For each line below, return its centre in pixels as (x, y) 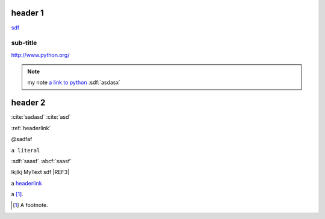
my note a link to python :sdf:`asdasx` (74, 82)
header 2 (28, 103)
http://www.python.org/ (40, 55)
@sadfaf (22, 139)
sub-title (24, 43)
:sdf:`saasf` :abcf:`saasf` (42, 161)
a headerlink (26, 183)
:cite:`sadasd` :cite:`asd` (41, 117)
